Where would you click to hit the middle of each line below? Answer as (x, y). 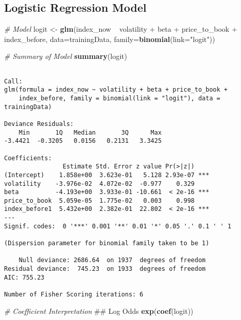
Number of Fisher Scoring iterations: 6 (74, 295)
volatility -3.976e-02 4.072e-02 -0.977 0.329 (100, 184)
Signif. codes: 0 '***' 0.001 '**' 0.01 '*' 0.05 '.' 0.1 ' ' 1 (118, 226)
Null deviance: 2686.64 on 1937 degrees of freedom (112, 260)
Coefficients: (28, 158)
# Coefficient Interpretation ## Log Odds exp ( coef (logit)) (99, 311)
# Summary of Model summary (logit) (66, 56)
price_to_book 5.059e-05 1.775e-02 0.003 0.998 (100, 200)
